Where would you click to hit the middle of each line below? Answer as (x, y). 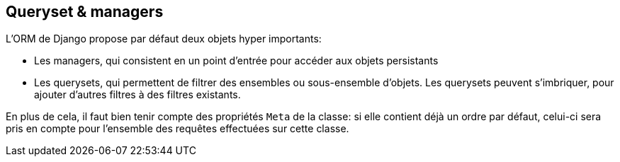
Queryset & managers (85, 12)
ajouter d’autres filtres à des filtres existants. (137, 95)
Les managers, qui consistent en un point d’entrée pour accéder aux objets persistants (236, 61)
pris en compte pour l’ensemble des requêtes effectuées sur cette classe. (177, 129)
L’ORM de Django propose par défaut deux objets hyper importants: (164, 39)
